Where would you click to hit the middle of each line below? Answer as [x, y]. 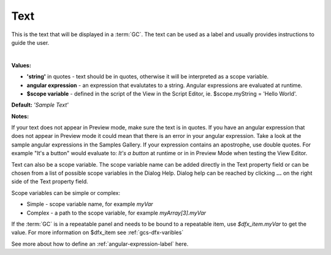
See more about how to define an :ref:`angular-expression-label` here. [100, 244]
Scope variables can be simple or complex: [66, 192]
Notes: [20, 116]
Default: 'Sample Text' [40, 105]
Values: [21, 65]
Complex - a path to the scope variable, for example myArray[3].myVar [116, 213]
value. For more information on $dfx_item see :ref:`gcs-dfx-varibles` [97, 232]
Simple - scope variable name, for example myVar [90, 204]
